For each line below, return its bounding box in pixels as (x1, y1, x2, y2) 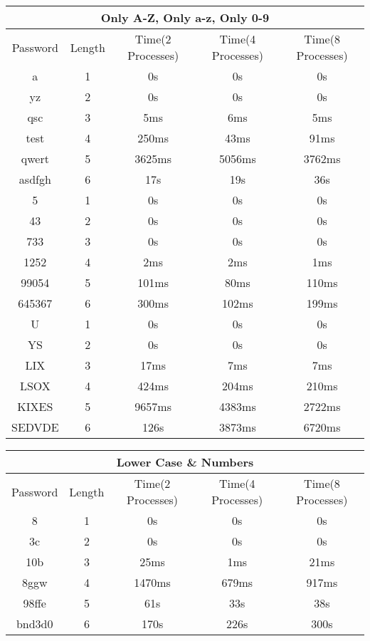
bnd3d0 (16, 615, 53, 632)
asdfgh (18, 171, 51, 187)
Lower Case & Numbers (116, 454, 254, 470)
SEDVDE (11, 419, 59, 435)
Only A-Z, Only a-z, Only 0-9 (100, 9, 270, 26)
